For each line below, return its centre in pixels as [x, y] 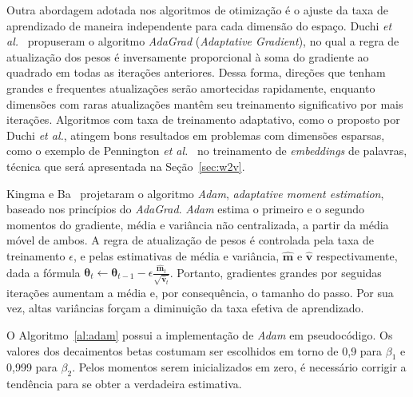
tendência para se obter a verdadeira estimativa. [124, 384]
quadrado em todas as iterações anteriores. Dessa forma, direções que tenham [196, 72]
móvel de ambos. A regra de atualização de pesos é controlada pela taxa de [190, 240]
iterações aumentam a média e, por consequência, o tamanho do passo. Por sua [200, 292]
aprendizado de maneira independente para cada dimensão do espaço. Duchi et [199, 25]
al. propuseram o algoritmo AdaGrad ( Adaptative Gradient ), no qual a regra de [203, 41]
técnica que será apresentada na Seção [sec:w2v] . [126, 166]
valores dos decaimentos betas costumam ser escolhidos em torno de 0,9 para [195, 350]
